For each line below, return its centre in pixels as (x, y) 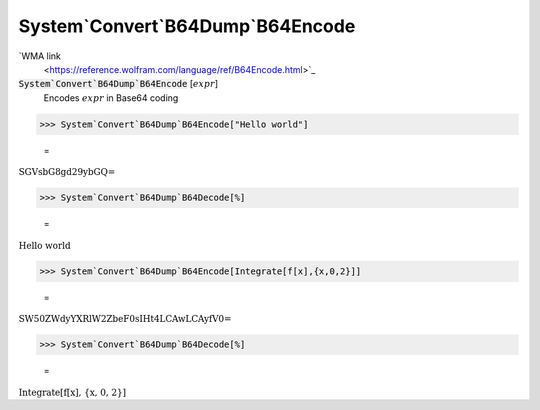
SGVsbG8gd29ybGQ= (67, 172)
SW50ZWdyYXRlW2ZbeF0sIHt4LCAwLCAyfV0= (125, 319)
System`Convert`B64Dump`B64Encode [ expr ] (118, 84)
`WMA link (40, 56)
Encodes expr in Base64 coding (111, 97)
